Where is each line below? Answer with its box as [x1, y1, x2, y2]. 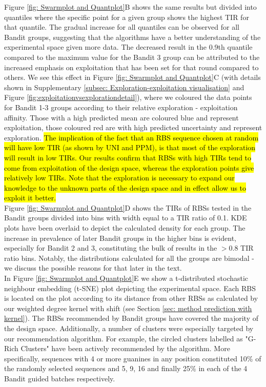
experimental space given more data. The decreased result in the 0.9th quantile [4, 42, 253, 52]
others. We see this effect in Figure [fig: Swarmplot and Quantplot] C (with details [4, 72, 261, 83]
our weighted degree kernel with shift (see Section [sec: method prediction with [4, 302, 252, 313]
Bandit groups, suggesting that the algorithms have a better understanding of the [4, 31, 261, 42]
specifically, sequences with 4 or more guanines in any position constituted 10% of [4, 353, 261, 363]
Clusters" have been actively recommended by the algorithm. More [21, 343, 230, 354]
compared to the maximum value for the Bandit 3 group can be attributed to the [4, 51, 260, 62]
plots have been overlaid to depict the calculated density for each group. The [4, 222, 245, 233]
